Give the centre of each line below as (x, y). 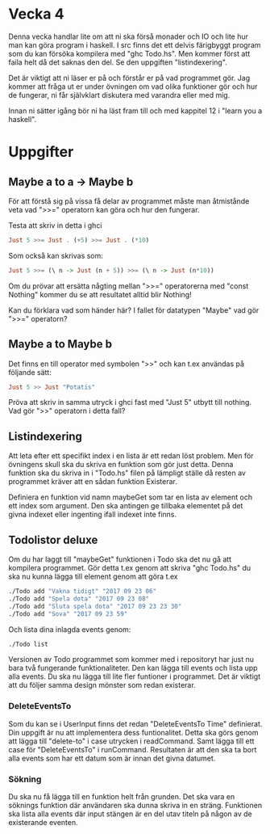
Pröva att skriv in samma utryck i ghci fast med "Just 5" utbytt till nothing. (130, 402)
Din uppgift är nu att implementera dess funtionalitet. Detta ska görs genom (134, 732)
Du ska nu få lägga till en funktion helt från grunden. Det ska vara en (122, 796)
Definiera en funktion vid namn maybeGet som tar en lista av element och (130, 497)
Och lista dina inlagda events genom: (70, 629)
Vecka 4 (36, 14)
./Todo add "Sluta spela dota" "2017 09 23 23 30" (95, 606)
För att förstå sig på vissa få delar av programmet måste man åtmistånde (129, 201)
